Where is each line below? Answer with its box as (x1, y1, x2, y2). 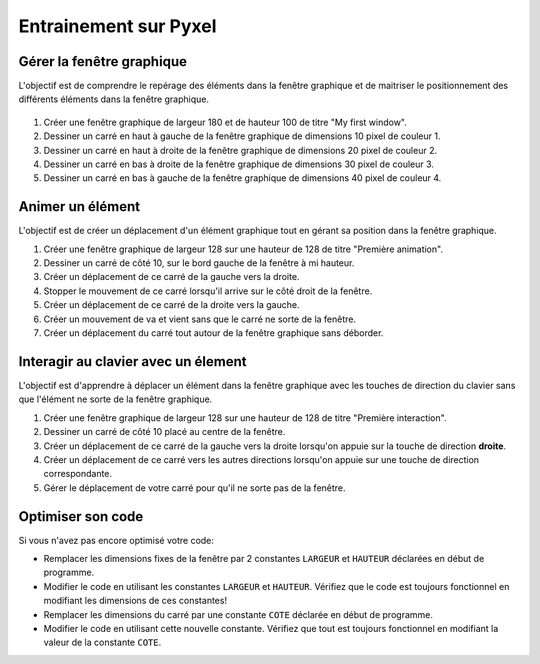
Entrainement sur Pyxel (18, 15, 217, 37)
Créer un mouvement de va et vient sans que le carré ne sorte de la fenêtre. (43, 313, 357, 325)
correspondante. (43, 468, 113, 480)
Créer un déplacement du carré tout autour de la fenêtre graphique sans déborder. (43, 327, 384, 339)
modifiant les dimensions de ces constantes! (43, 595, 228, 607)
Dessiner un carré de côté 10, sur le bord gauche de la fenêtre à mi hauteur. (43, 257, 355, 269)
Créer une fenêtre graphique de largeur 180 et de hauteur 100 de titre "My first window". (43, 116, 407, 128)
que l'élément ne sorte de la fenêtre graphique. (18, 393, 213, 405)
